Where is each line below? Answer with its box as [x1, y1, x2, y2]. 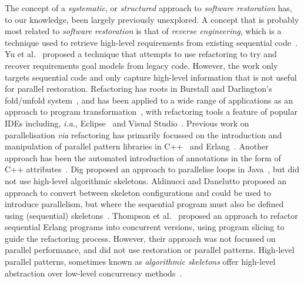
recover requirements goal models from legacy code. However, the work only [5, 59, 278, 71]
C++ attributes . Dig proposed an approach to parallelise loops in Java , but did [5, 163, 300, 175]
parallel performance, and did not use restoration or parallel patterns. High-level [5, 244, 295, 256]
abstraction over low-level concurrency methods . [5, 267, 182, 279]
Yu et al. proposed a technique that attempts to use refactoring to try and [5, 48, 277, 60]
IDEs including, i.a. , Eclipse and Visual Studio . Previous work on [5, 116, 249, 129]
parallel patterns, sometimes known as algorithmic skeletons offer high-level [5, 255, 276, 268]
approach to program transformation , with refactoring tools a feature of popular [5, 105, 298, 118]
